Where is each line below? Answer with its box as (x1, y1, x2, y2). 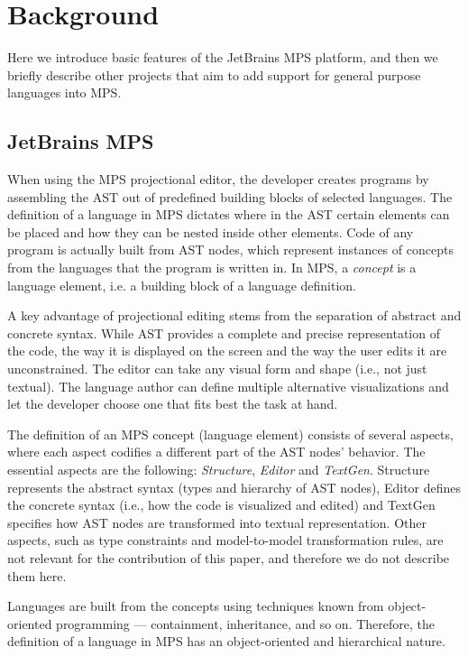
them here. (7, 566, 67, 585)
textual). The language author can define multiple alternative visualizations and (7, 376, 449, 395)
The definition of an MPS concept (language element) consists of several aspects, (7, 424, 454, 443)
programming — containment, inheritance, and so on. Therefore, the (56, 614, 435, 633)
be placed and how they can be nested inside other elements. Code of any (7, 222, 414, 241)
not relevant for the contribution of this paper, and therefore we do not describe (7, 548, 450, 567)
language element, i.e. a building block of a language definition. (7, 275, 356, 294)
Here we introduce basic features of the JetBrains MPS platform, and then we (7, 48, 438, 67)
